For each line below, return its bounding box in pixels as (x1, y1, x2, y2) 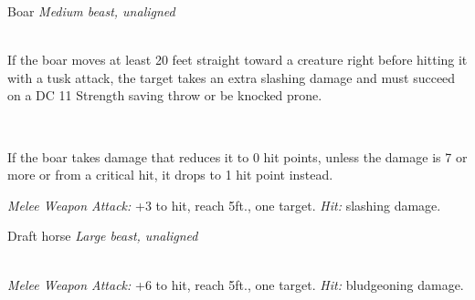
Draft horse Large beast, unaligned (7, 226, 198, 245)
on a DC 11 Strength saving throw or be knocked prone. (7, 86, 322, 105)
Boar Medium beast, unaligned (7, 2, 175, 20)
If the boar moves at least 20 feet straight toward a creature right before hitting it (7, 50, 468, 69)
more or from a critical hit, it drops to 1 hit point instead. (7, 165, 333, 184)
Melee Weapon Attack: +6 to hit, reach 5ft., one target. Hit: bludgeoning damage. (7, 274, 464, 294)
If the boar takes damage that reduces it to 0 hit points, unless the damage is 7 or (7, 147, 468, 166)
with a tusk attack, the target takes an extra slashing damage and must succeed (7, 67, 456, 87)
